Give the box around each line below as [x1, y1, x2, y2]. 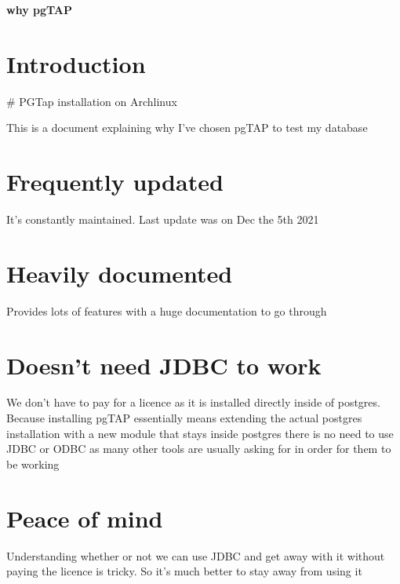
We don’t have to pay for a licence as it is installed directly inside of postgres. [6, 394, 380, 411]
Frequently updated [6, 166, 224, 198]
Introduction [6, 47, 146, 79]
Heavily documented [6, 257, 233, 289]
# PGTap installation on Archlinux [6, 93, 177, 109]
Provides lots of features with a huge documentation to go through [6, 302, 327, 319]
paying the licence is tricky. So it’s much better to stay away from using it [6, 563, 362, 579]
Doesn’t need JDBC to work [6, 349, 322, 381]
